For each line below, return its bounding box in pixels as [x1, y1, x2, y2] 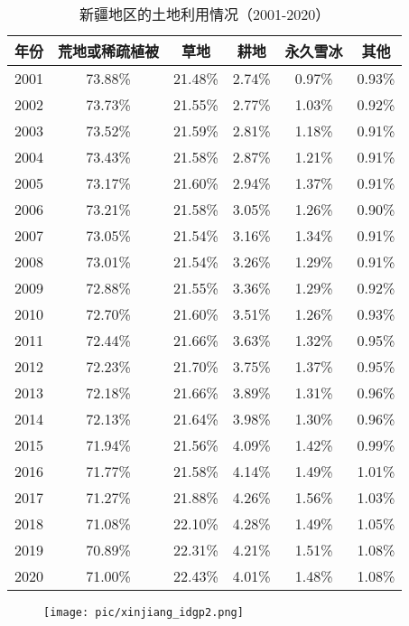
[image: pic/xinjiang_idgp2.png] [43, 606, 244, 619]
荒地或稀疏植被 [58, 41, 160, 61]
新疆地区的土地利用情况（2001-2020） [79, 4, 330, 24]
